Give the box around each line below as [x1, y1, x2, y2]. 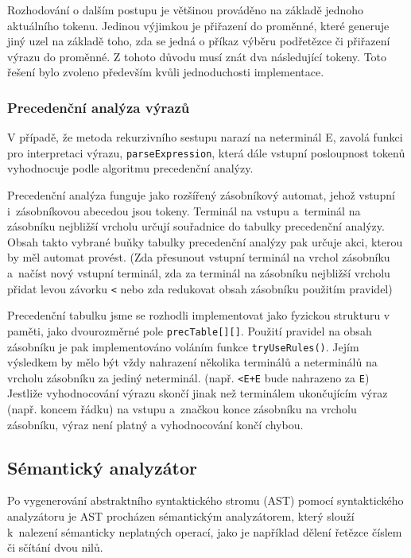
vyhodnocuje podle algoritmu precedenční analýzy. [7, 160, 254, 176]
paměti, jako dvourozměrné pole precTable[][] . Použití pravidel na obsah [7, 322, 372, 339]
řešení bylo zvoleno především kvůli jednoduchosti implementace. [7, 64, 324, 80]
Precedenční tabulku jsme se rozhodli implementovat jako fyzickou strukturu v [7, 307, 390, 324]
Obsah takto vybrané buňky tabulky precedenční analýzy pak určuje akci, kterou [7, 233, 403, 250]
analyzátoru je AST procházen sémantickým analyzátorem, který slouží [7, 507, 355, 524]
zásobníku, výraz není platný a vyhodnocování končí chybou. [7, 416, 304, 432]
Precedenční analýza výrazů [7, 97, 190, 117]
